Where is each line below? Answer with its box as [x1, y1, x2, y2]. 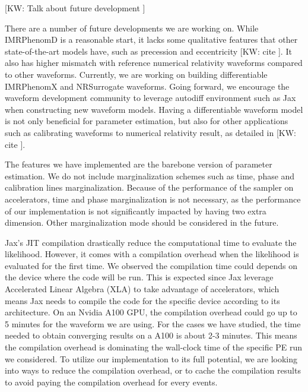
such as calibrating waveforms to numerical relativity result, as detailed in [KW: [5, 126, 296, 138]
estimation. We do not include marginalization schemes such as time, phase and [5, 169, 295, 182]
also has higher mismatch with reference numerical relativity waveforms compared [5, 56, 303, 69]
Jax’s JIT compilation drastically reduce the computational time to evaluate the [5, 236, 297, 248]
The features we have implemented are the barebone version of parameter [5, 158, 272, 170]
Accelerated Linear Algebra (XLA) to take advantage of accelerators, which [5, 283, 280, 295]
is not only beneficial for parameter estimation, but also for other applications [5, 115, 288, 127]
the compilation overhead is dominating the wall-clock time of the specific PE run [5, 341, 303, 353]
